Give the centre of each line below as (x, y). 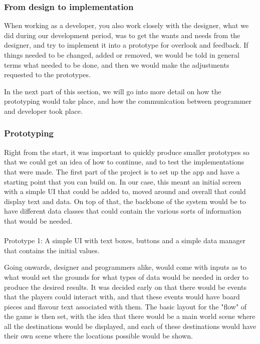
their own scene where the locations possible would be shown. (98, 336)
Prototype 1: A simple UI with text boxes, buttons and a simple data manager (125, 240)
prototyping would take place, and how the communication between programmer (128, 101)
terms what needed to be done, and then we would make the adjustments (117, 64)
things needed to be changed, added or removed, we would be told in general (122, 55)
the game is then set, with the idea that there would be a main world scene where (130, 316)
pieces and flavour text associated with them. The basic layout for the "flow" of (125, 306)
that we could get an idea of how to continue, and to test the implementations (124, 162)
